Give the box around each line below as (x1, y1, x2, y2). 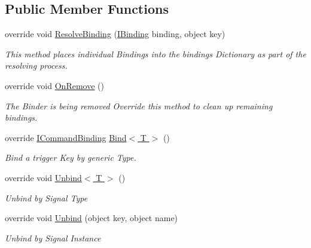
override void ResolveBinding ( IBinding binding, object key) (5, 27, 225, 40)
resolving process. (5, 59, 68, 72)
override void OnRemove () (5, 79, 104, 91)
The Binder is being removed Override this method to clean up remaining (5, 99, 273, 112)
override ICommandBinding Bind (5, 131, 127, 143)
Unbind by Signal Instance (5, 231, 101, 244)
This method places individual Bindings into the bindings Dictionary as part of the (5, 47, 306, 60)
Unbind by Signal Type (5, 191, 88, 204)
